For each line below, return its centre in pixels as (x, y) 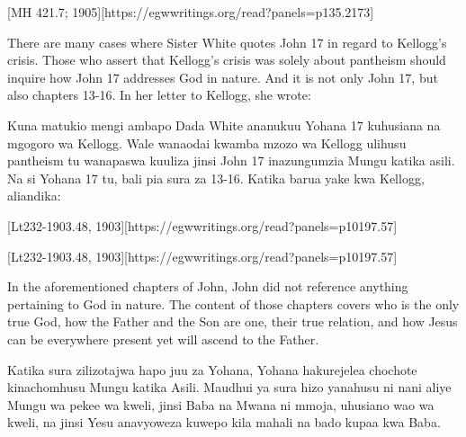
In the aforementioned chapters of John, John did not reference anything (208, 286)
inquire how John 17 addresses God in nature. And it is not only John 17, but (223, 77)
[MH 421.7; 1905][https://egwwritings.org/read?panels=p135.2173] (191, 12)
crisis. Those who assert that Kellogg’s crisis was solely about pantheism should (227, 60)
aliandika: (34, 196)
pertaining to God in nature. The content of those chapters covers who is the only (233, 303)
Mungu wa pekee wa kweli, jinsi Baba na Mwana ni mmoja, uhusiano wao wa (221, 404)
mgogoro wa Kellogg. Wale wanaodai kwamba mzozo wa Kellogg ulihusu (207, 143)
